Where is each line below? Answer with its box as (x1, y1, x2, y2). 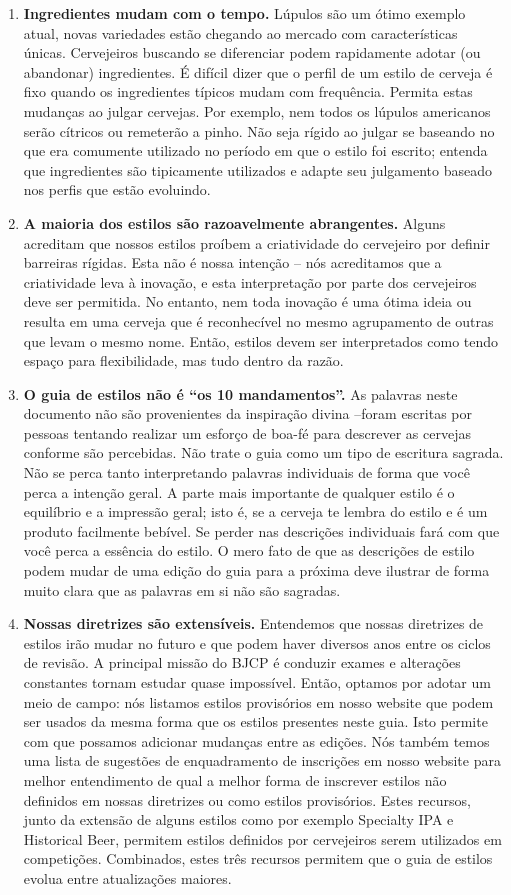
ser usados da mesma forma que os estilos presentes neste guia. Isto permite (23, 711, 488, 732)
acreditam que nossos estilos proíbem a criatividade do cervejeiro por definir (23, 232, 490, 253)
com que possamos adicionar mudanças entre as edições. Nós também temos (23, 730, 490, 751)
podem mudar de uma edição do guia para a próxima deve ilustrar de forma (23, 560, 490, 581)
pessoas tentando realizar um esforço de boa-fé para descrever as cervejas (23, 422, 471, 443)
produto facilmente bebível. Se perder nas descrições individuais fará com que (23, 520, 500, 541)
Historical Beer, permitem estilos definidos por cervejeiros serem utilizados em (23, 828, 502, 849)
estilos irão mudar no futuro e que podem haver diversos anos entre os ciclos (23, 632, 491, 653)
